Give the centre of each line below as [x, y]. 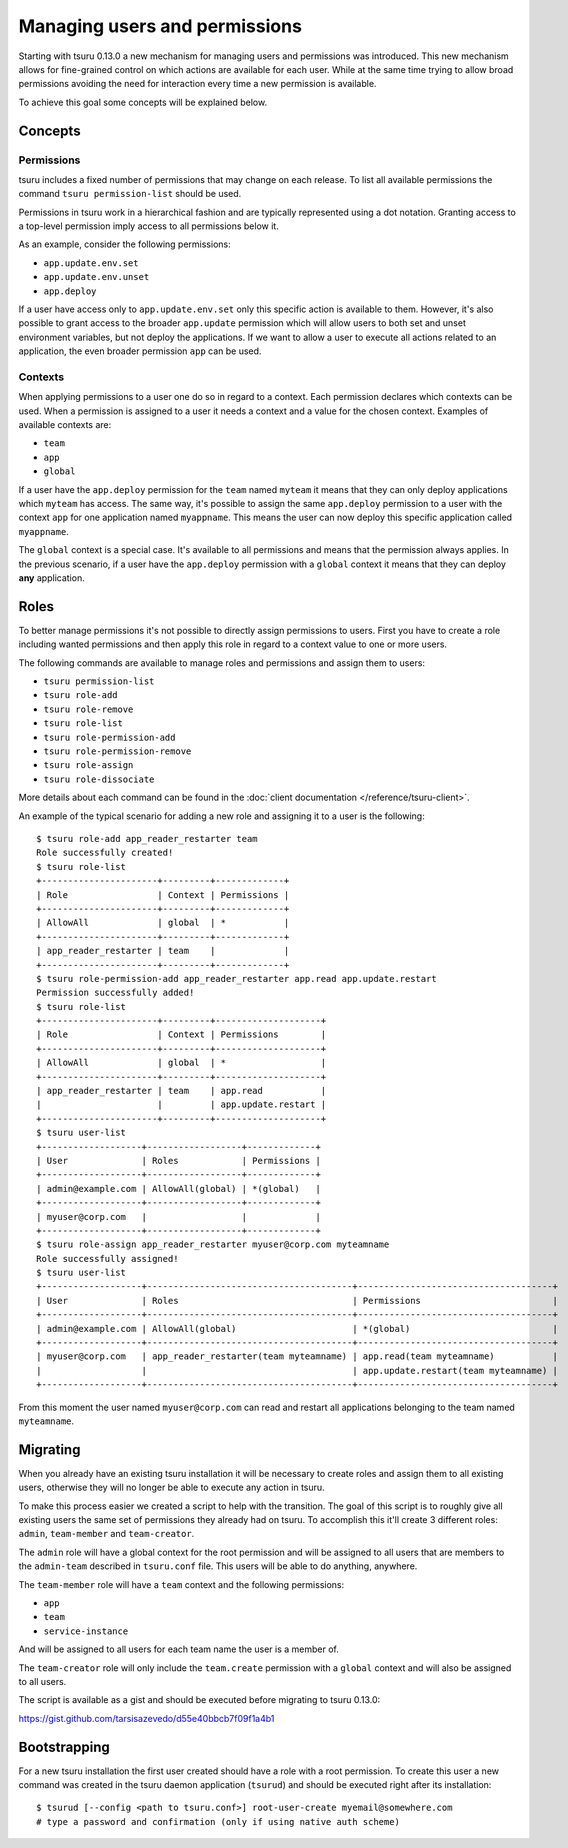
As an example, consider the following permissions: [124, 244]
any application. [51, 578]
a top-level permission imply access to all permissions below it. [148, 226]
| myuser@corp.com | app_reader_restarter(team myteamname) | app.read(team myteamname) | [297, 1356]
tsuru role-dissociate [99, 779]
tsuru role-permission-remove [117, 751]
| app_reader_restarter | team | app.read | [181, 1091]
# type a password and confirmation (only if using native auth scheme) [218, 1821]
